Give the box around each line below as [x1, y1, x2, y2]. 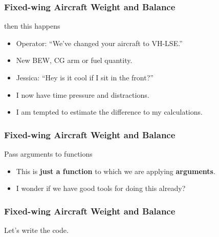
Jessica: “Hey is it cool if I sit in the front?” [16, 72, 154, 82]
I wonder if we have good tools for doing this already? [16, 183, 186, 193]
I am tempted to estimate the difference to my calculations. [16, 106, 203, 117]
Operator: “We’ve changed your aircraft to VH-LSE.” [16, 37, 183, 48]
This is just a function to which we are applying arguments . [16, 165, 215, 176]
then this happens [4, 20, 60, 31]
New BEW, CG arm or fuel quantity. [16, 55, 133, 66]
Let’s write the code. [4, 225, 69, 235]
